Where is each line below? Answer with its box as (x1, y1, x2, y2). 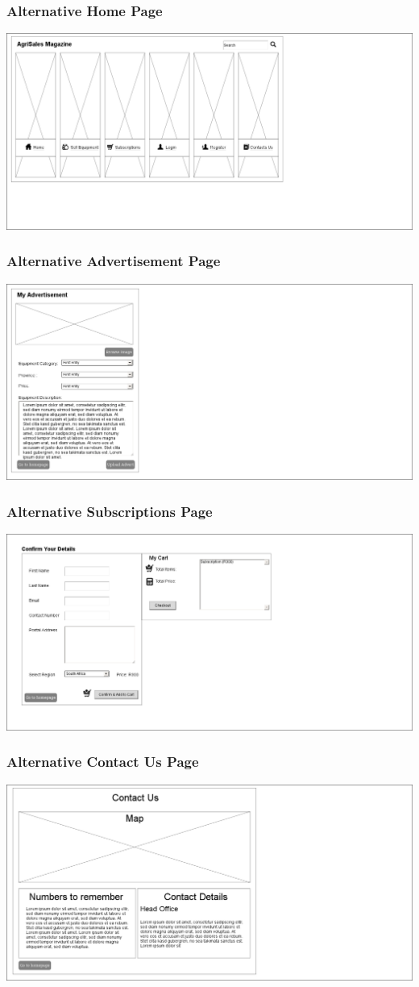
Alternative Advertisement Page (6, 251, 221, 271)
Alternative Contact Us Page (6, 752, 199, 772)
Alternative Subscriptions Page (6, 501, 213, 521)
